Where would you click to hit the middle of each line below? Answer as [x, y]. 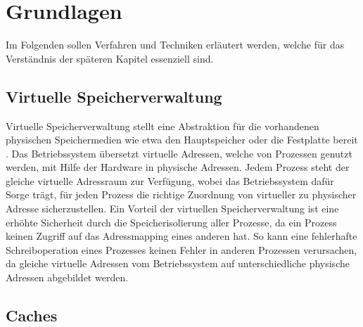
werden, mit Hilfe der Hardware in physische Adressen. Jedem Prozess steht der [178, 167]
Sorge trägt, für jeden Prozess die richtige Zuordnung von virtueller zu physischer [181, 194]
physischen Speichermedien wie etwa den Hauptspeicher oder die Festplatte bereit [182, 140]
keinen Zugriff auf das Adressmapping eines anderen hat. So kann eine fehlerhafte [181, 236]
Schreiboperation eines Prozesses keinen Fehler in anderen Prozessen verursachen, [181, 249]
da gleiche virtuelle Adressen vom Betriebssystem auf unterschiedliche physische [178, 263]
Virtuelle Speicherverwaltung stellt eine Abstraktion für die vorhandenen [163, 126]
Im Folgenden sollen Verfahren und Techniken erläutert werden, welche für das [175, 45]
